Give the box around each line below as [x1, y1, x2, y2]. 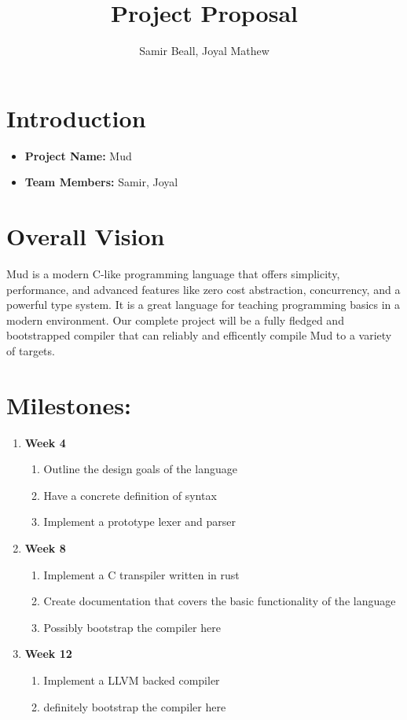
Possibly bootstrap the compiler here [43, 619, 221, 635]
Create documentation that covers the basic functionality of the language [43, 593, 396, 609]
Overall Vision [6, 220, 165, 252]
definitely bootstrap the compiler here [43, 698, 226, 714]
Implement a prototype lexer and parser [43, 513, 236, 530]
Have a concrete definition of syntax [43, 487, 217, 503]
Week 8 [24, 540, 66, 557]
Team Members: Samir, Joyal [24, 174, 178, 190]
